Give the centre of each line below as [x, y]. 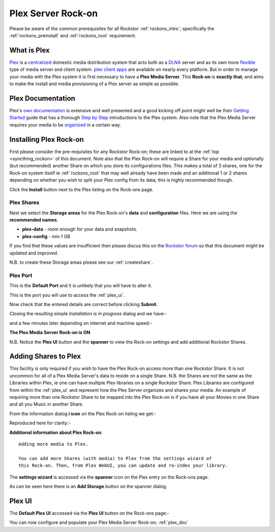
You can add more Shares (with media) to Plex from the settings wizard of [115, 458]
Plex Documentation [43, 98]
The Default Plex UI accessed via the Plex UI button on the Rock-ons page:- [89, 513]
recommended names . [34, 220]
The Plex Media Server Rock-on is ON [50, 333]
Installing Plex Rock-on [47, 140]
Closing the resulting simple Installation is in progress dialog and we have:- [88, 314]
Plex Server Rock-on [53, 13]
